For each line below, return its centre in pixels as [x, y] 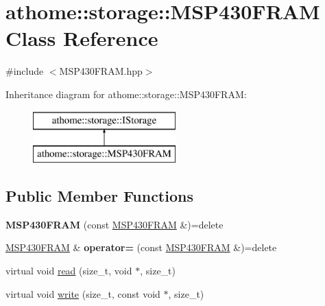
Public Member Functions [99, 196]
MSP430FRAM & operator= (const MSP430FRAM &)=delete [141, 247]
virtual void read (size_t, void [69, 271]
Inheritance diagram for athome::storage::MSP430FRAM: [126, 94]
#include [25, 71]
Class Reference [82, 38]
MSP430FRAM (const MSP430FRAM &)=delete [115, 224]
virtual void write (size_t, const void [83, 293]
